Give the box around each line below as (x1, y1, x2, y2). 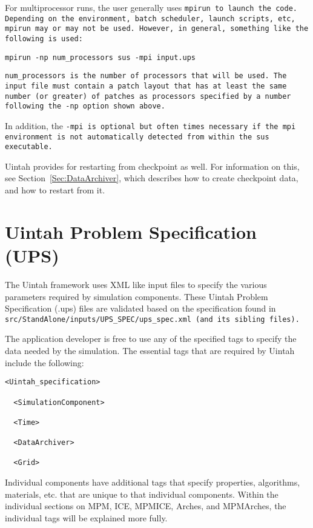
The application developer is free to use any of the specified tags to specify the (5, 332, 297, 345)
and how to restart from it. (5, 184, 105, 196)
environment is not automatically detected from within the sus (5, 132, 269, 141)
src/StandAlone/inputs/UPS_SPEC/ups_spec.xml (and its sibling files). (5, 315, 300, 324)
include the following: (5, 356, 84, 369)
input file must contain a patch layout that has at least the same (5, 81, 287, 90)
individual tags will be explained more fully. (5, 511, 168, 524)
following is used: (5, 34, 83, 43)
